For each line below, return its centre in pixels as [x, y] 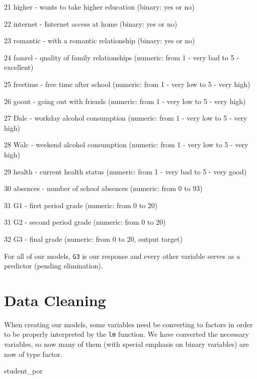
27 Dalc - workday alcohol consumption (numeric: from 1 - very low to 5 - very [126, 118]
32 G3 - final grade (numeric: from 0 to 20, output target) [93, 239]
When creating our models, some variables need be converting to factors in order [128, 324]
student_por [23, 371]
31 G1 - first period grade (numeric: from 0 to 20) [81, 205]
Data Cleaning [55, 300]
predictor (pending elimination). [54, 266]
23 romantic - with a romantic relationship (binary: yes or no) [100, 40]
